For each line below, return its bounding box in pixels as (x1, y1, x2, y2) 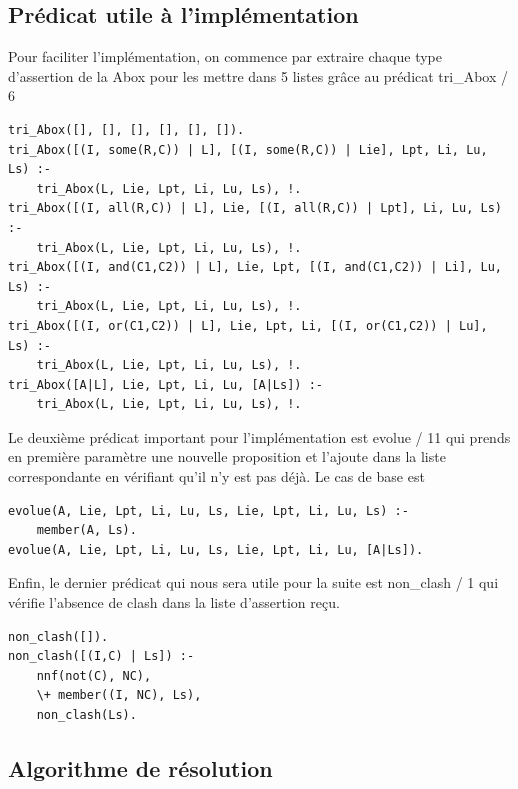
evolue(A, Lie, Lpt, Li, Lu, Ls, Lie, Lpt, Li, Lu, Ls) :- (8, 503, 409, 518)
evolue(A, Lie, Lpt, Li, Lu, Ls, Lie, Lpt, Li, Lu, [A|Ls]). (8, 542, 424, 557)
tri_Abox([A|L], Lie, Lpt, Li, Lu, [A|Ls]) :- (8, 377, 323, 392)
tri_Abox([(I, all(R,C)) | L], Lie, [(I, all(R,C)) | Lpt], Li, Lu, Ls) (8, 201, 502, 216)
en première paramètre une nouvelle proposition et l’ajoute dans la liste (8, 446, 446, 467)
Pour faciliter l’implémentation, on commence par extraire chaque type (8, 46, 442, 67)
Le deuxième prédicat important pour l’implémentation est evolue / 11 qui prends (8, 426, 511, 447)
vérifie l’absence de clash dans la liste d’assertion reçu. (8, 592, 340, 613)
